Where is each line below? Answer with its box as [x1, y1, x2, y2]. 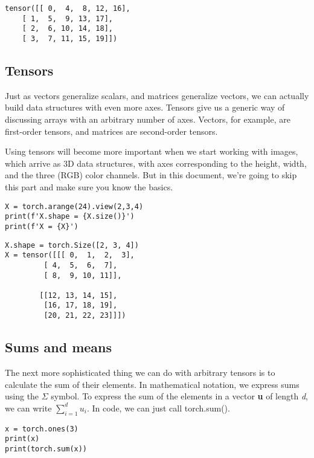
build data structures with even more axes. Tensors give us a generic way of [5, 101, 285, 114]
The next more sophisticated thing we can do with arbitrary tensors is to [5, 366, 275, 378]
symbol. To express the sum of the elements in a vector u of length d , [51, 390, 308, 402]
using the [5, 390, 39, 402]
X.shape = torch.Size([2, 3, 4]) [5, 240, 139, 250]
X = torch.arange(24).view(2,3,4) [5, 202, 144, 211]
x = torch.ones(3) [5, 424, 78, 433]
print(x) [5, 434, 40, 443]
